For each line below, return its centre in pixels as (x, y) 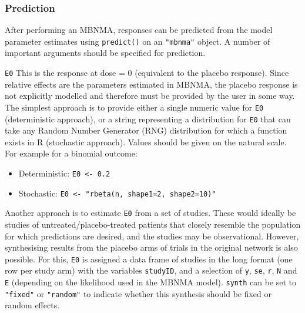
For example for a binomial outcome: (71, 153)
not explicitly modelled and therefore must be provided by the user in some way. (150, 96)
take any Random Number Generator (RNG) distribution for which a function (146, 130)
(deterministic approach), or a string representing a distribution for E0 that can (148, 119)
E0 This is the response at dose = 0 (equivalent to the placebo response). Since (147, 73)
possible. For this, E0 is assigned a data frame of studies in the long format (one (149, 259)
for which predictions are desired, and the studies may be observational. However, (152, 236)
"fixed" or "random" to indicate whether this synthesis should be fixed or (138, 293)
